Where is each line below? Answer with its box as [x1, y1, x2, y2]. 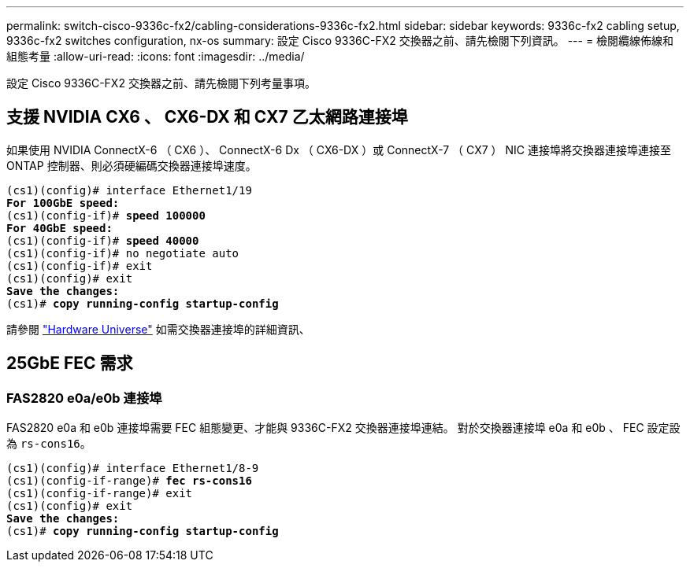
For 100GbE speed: [6, 196, 120, 209]
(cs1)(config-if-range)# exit [6, 487, 193, 500]
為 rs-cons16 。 [6, 437, 91, 451]
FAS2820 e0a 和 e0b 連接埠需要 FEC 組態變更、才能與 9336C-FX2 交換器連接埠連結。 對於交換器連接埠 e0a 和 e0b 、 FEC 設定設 [6, 421, 681, 435]
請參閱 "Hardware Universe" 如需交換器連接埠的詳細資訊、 [6, 322, 310, 336]
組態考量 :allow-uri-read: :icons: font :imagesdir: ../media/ [6, 50, 305, 63]
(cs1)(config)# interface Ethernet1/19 [6, 183, 252, 197]
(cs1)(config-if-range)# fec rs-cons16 [6, 474, 252, 488]
